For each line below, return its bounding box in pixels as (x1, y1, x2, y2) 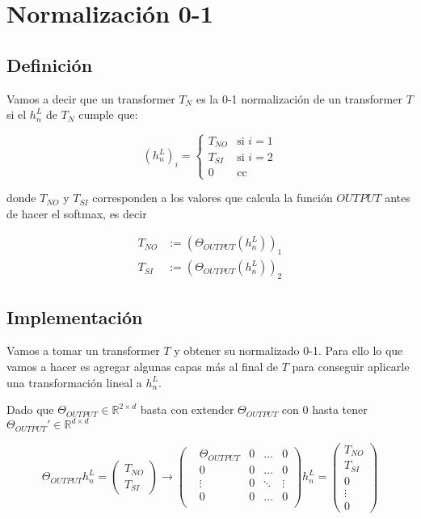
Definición (6, 52, 93, 77)
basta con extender (140, 401, 234, 418)
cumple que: (78, 106, 138, 123)
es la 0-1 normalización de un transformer (196, 90, 402, 107)
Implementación (6, 304, 143, 329)
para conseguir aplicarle (292, 357, 410, 374)
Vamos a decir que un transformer (6, 90, 175, 107)
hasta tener (312, 401, 368, 418)
